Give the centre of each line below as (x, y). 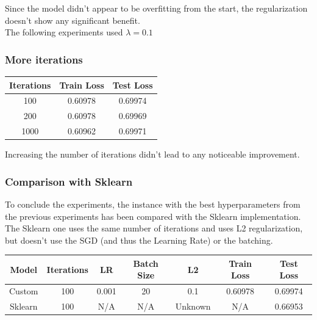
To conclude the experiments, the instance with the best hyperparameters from (153, 204)
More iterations (44, 59)
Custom (24, 291)
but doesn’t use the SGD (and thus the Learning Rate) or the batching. (139, 240)
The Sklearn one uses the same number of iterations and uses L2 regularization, (154, 228)
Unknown (193, 306)
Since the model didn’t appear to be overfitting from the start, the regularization (156, 8)
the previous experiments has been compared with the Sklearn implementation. (153, 216)
